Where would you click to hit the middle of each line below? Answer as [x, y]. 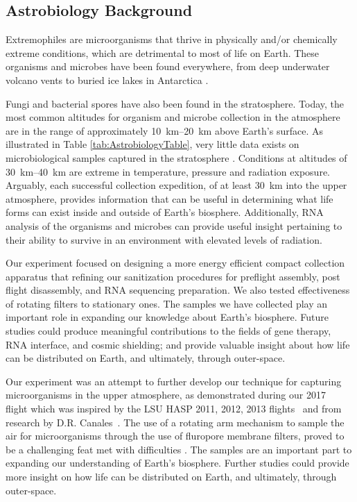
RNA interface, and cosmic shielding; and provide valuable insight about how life [178, 344]
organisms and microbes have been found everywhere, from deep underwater [168, 66]
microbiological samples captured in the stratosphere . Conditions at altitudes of [176, 157]
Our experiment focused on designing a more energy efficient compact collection [175, 263]
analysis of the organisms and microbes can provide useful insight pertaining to [174, 225]
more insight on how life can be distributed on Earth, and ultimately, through [171, 477]
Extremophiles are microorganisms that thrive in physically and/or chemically [172, 39]
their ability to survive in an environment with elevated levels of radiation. [164, 239]
